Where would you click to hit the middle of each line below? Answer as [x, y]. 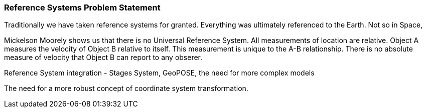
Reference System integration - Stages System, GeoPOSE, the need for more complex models [159, 73]
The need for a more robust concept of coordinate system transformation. [126, 88]
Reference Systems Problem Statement [82, 7]
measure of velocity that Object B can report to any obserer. [103, 57]
